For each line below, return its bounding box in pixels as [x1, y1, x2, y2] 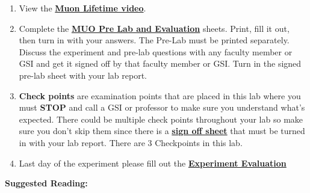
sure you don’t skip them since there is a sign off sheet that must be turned [19, 124, 305, 137]
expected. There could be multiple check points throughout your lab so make [19, 112, 303, 125]
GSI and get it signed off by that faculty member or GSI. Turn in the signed [19, 57, 302, 70]
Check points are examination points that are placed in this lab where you [19, 89, 301, 102]
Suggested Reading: [5, 177, 88, 189]
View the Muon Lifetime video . [19, 2, 146, 14]
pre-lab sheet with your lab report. [19, 69, 147, 81]
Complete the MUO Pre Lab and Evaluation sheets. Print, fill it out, [19, 22, 290, 34]
